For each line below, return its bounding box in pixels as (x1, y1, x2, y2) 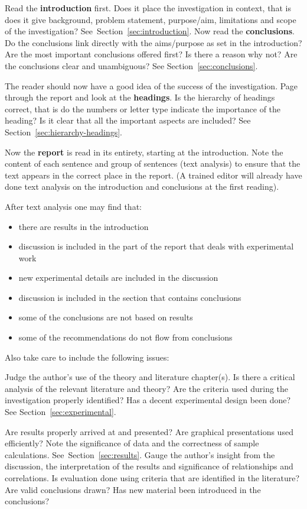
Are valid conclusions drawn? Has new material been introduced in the (5, 483, 261, 495)
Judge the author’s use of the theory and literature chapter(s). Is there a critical (5, 371, 295, 383)
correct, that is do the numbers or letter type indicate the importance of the (5, 102, 281, 115)
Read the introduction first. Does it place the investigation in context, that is (5, 2, 291, 14)
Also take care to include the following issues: (5, 351, 169, 363)
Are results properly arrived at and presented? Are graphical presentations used (5, 425, 293, 437)
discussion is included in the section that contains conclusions (18, 291, 241, 303)
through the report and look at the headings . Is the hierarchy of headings (5, 91, 275, 103)
